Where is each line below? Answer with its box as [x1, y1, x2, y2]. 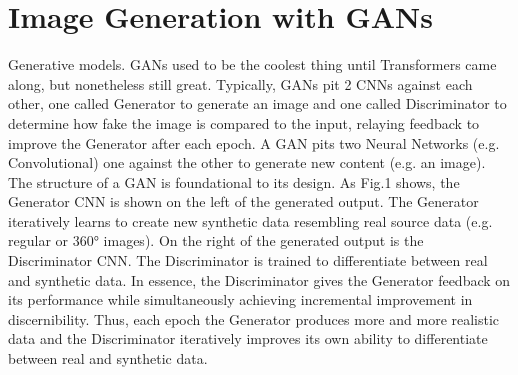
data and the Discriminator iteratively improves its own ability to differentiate [8, 328, 488, 349]
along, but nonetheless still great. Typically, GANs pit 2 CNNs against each [8, 73, 473, 94]
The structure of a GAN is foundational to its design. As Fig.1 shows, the [8, 171, 460, 192]
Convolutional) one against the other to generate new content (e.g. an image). [8, 152, 486, 173]
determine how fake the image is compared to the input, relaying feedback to [8, 112, 480, 133]
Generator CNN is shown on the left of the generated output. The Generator [8, 191, 479, 212]
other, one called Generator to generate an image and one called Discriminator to [8, 93, 507, 114]
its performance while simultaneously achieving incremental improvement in [8, 289, 473, 310]
